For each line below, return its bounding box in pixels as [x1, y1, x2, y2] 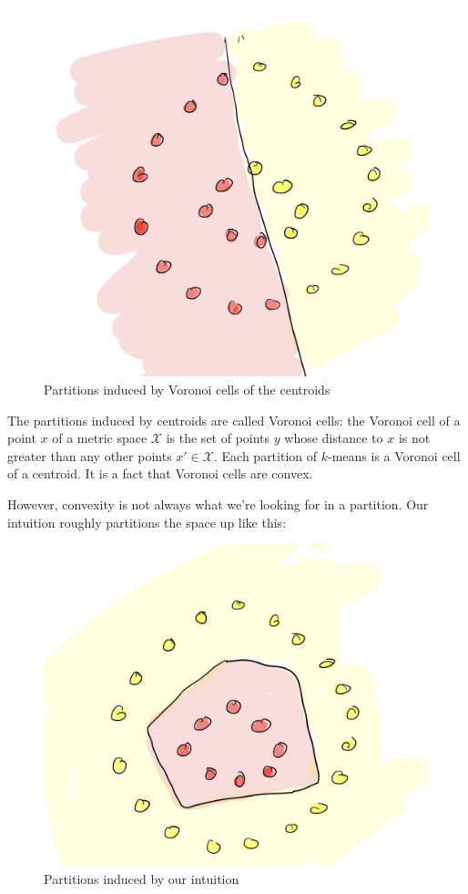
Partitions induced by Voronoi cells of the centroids [44, 379, 331, 398]
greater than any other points [7, 446, 172, 465]
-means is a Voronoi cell [327, 446, 461, 465]
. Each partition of [213, 446, 318, 465]
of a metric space [52, 428, 148, 447]
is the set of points [166, 428, 270, 447]
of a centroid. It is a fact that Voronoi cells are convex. [7, 464, 313, 483]
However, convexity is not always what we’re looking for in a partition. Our [7, 494, 429, 513]
